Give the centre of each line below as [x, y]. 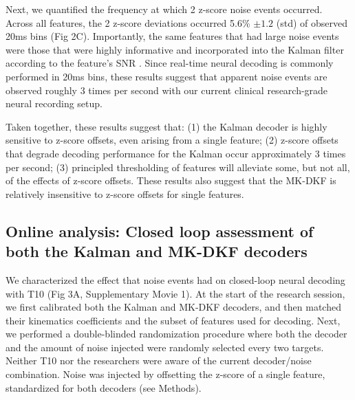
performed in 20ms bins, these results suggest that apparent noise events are [166, 76]
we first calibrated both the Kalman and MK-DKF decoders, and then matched [173, 307]
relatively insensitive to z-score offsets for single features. [125, 193]
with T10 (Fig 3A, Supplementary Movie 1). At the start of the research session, [175, 293]
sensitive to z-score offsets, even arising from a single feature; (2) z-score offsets [172, 140]
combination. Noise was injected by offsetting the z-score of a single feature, [165, 374]
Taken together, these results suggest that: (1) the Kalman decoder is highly [166, 126]
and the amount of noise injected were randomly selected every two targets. [165, 347]
